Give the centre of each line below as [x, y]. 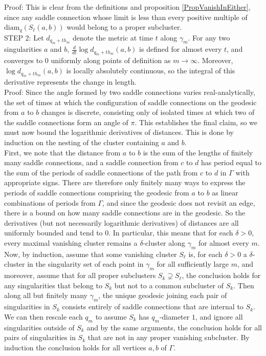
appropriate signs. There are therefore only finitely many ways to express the [125, 182]
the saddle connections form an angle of [66, 122]
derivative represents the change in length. [70, 82]
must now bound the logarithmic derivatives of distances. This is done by [119, 132]
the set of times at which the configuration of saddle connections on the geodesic [130, 102]
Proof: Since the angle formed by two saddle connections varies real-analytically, [130, 92]
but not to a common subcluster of [169, 285]
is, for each [205, 254]
